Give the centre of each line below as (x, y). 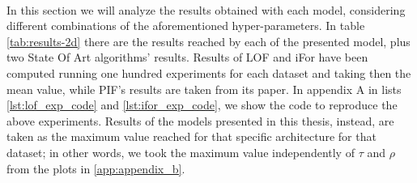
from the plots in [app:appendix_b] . (96, 168)
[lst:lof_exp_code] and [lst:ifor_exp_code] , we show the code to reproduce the (202, 105)
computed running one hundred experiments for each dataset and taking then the (209, 72)
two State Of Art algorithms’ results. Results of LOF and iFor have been (187, 57)
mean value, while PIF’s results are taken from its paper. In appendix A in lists (204, 89)
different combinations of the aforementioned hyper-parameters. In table (186, 26)
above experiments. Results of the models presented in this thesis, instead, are (200, 120)
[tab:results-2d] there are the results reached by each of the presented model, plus (208, 41)
